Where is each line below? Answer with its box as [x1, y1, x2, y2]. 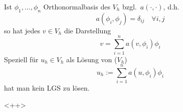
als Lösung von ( [66, 54, 117, 64]
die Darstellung [64, 25, 111, 35]
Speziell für [4, 54, 39, 64]
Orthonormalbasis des [43, 1, 110, 11]
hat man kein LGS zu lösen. [4, 83, 90, 93]
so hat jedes [4, 25, 41, 35]
